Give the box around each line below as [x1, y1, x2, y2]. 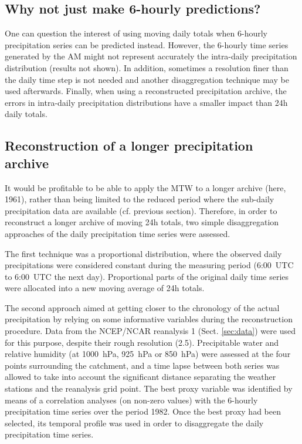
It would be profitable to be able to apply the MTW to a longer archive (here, [5, 181, 286, 193]
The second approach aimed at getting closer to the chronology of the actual [5, 301, 280, 313]
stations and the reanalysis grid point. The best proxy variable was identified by [5, 382, 293, 395]
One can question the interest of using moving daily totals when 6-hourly [5, 27, 268, 39]
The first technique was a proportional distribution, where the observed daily [5, 247, 282, 259]
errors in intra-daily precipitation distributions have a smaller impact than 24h [5, 96, 288, 108]
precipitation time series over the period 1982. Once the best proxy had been [5, 405, 281, 418]
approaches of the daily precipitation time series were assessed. [5, 227, 230, 239]
